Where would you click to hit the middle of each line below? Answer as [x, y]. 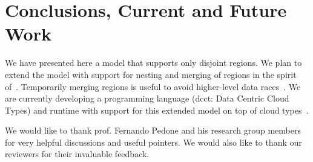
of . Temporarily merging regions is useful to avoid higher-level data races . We [153, 86]
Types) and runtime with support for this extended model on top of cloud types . [157, 110]
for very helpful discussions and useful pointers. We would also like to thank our [153, 142]
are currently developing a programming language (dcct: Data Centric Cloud [147, 98]
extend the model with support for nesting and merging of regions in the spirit [151, 74]
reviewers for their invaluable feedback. [77, 154]
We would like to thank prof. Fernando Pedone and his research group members [153, 130]
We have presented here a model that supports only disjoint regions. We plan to [153, 63]
